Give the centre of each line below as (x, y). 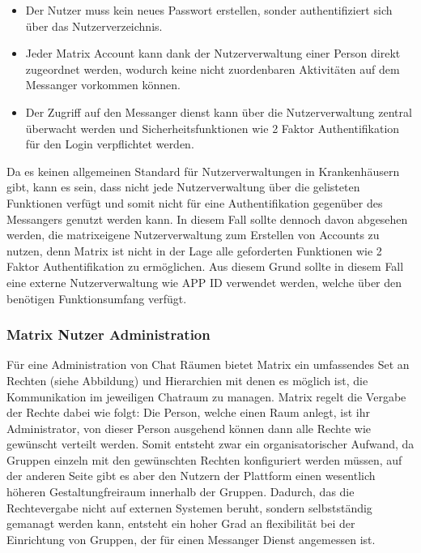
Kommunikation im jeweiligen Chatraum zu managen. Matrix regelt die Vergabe (206, 396)
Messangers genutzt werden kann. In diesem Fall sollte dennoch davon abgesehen (207, 219)
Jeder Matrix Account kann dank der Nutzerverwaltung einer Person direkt (213, 53)
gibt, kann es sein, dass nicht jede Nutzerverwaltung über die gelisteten (183, 187)
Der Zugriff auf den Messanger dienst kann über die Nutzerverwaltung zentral (219, 111)
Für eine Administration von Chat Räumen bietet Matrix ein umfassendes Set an (208, 364)
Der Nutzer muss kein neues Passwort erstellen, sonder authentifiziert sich (209, 10)
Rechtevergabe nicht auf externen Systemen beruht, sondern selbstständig (189, 507)
